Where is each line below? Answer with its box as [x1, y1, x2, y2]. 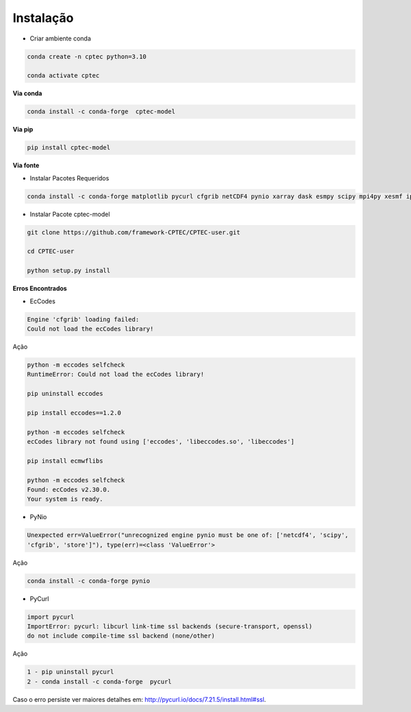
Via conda [12, 89, 42, 97]
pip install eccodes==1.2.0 [27, 409, 121, 416]
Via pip [12, 126, 34, 134]
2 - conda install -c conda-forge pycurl [27, 678, 172, 685]
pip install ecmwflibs [27, 457, 103, 464]
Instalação [12, 10, 74, 25]
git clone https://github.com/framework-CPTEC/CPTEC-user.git [27, 228, 240, 236]
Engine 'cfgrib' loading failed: [27, 316, 140, 323]
